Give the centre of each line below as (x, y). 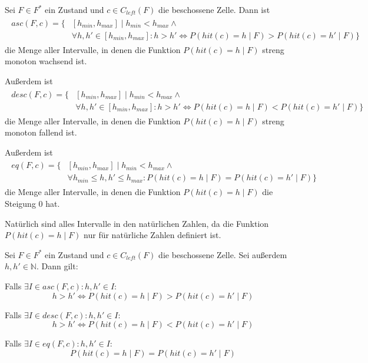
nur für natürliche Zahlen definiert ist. (152, 235)
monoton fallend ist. (41, 132)
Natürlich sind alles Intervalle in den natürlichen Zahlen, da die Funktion (137, 223)
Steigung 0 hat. (32, 204)
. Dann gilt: (57, 266)
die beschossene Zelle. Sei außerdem (223, 254)
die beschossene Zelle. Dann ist (214, 9)
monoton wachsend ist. (46, 61)
